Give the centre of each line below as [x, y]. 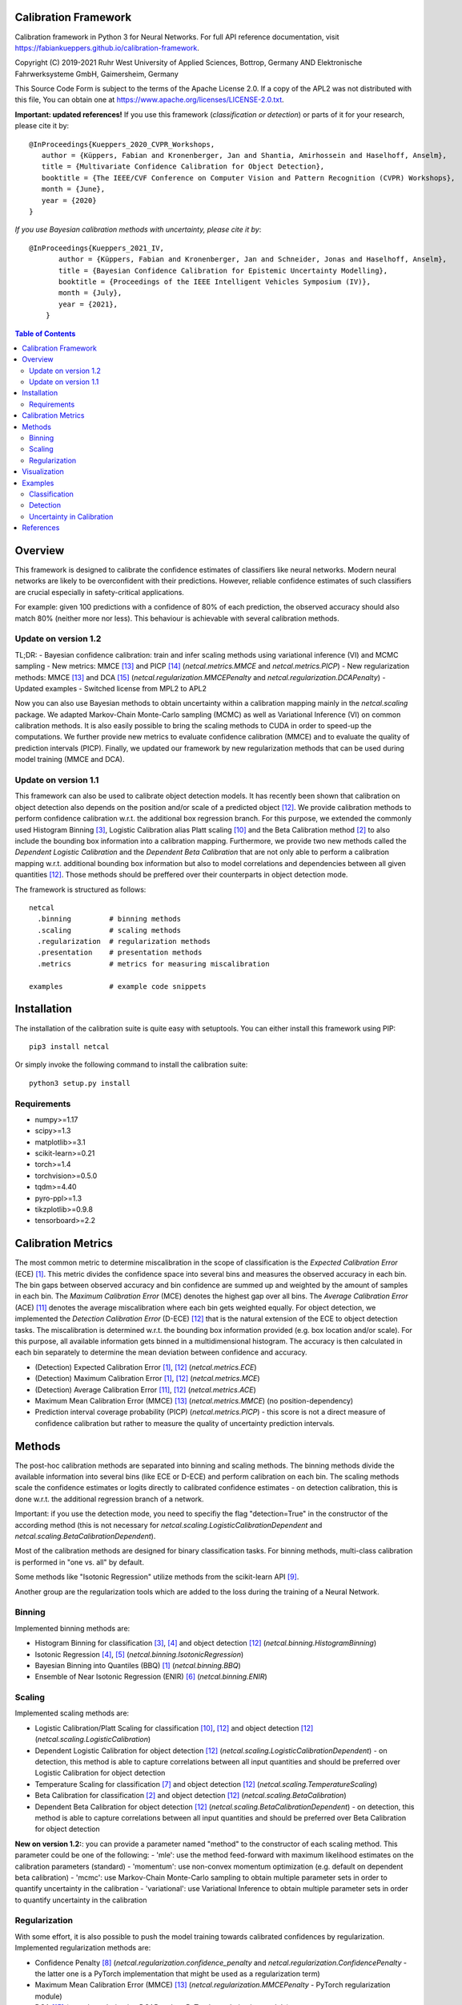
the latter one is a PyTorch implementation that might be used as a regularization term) [177, 1974]
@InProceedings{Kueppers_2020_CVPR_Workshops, [122, 144]
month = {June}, [73, 189]
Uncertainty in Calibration [71, 516]
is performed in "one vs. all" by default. [79, 1562]
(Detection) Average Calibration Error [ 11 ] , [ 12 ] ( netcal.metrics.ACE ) [145, 1389]
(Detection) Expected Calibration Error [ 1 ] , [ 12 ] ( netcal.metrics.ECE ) [146, 1367]
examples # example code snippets [118, 986]
